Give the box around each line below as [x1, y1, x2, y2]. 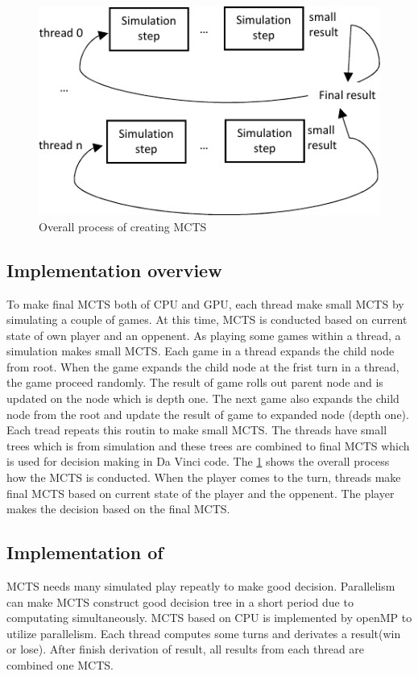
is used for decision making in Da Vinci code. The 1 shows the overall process [6, 453, 390, 470]
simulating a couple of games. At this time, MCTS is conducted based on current [6, 311, 408, 328]
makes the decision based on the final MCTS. [6, 500, 230, 517]
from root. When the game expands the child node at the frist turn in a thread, [6, 358, 399, 375]
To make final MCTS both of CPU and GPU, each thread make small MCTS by [6, 295, 404, 312]
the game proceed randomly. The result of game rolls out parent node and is [6, 374, 383, 391]
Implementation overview [6, 257, 222, 282]
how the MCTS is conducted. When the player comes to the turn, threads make [6, 469, 401, 486]
